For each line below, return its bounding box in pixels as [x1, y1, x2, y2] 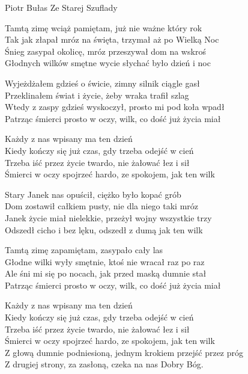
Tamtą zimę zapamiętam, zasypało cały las [5, 244, 163, 256]
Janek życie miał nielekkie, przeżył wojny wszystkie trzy [5, 211, 212, 224]
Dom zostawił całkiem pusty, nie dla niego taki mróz [5, 200, 199, 212]
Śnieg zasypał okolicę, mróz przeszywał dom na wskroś [5, 44, 206, 57]
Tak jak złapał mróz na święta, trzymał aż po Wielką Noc [5, 33, 219, 46]
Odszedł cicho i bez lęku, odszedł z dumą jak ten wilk [5, 223, 203, 236]
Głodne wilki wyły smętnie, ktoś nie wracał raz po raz [5, 255, 205, 268]
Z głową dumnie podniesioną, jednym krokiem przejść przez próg [5, 346, 244, 358]
